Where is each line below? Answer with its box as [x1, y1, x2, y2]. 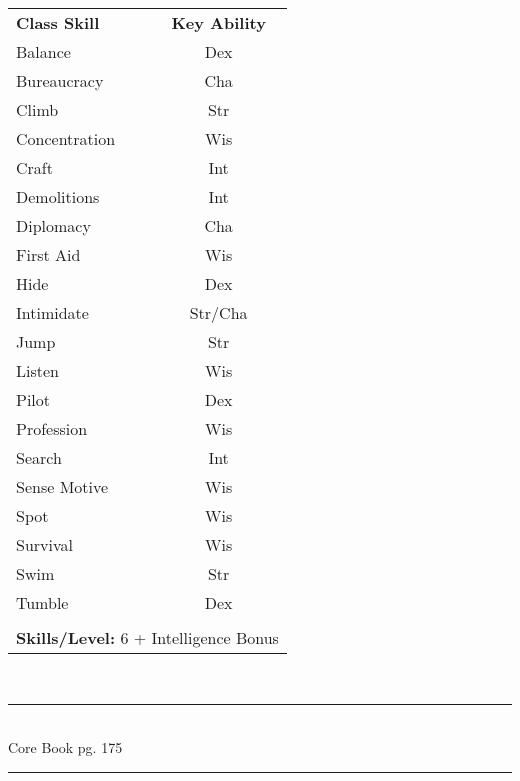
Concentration [16, 127, 116, 150]
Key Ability [171, 11, 266, 34]
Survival [16, 533, 73, 556]
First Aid [16, 243, 81, 266]
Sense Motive [16, 475, 109, 498]
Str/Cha [189, 301, 248, 324]
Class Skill [16, 11, 100, 34]
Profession [16, 417, 88, 440]
